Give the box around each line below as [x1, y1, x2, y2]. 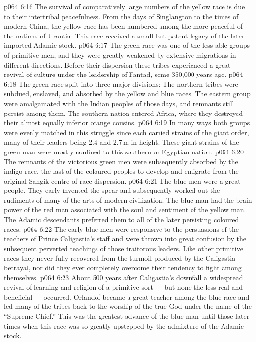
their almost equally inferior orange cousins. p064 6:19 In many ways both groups [4, 117, 250, 128]
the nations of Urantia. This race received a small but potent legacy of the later [4, 30, 245, 40]
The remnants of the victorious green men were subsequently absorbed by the [4, 156, 238, 166]
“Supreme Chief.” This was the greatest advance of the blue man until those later [4, 311, 250, 321]
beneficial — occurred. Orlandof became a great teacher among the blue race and [4, 291, 250, 302]
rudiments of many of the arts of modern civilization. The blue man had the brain [4, 194, 252, 205]
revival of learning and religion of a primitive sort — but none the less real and [4, 282, 243, 292]
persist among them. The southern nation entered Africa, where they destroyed [4, 108, 243, 118]
